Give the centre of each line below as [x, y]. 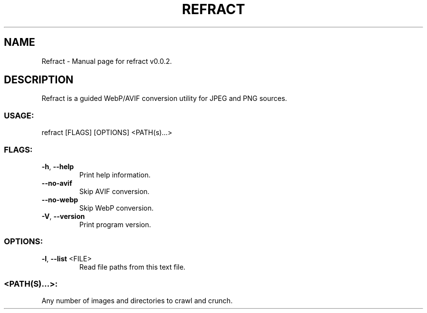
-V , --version [63, 216]
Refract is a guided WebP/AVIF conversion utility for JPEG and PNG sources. [164, 98]
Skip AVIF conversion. [114, 191]
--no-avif [57, 183]
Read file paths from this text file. [132, 267]
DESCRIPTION [39, 80]
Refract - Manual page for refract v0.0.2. [107, 61]
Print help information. [115, 175]
